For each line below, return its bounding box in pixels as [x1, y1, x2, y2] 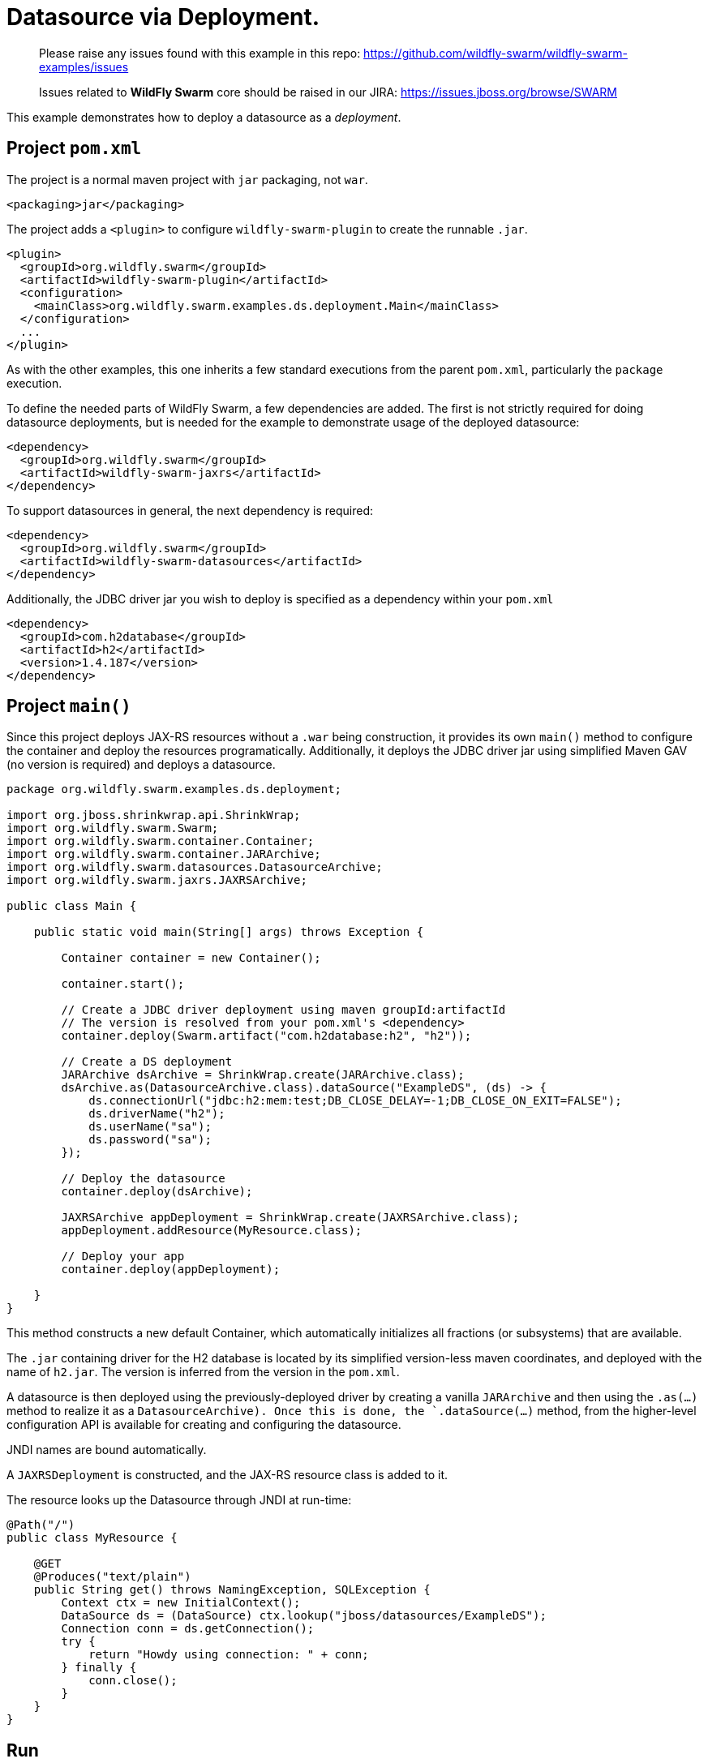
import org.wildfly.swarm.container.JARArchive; [6, 847, 321, 861]
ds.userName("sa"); [88, 1120, 212, 1134]
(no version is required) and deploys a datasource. [6, 757, 276, 772]
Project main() [6, 696, 131, 717]
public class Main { [6, 899, 137, 913]
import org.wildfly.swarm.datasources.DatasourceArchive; [6, 860, 383, 874]
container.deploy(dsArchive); [61, 1185, 253, 1199]
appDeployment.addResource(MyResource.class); [61, 1224, 363, 1238]
